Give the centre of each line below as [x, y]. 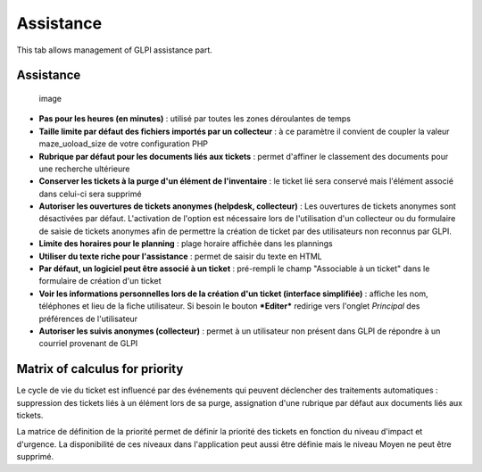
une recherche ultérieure [84, 169]
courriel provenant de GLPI [88, 344]
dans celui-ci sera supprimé [90, 194]
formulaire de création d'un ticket [100, 281]
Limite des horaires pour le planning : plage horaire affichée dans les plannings [186, 244]
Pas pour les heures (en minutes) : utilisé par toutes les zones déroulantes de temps [195, 119]
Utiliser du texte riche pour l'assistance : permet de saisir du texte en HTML [181, 256]
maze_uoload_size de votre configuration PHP [124, 144]
